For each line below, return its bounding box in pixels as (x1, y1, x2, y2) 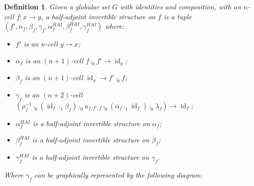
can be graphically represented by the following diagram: (35, 170, 203, 180)
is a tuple (163, 11, 192, 21)
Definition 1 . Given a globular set (4, 1, 110, 11)
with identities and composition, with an (120, 1, 241, 11)
